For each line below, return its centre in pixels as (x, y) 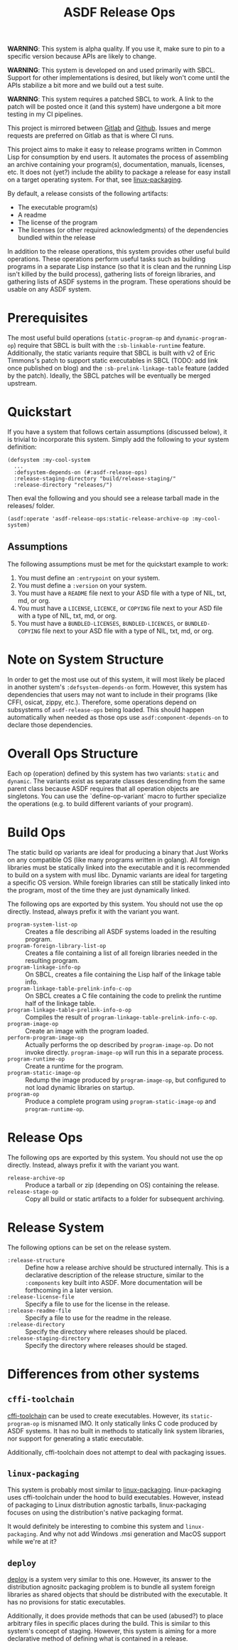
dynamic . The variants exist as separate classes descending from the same (116, 780)
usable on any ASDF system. (49, 289)
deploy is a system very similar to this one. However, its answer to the (109, 1579)
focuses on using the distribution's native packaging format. (95, 1512)
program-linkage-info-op (44, 967)
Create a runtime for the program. (75, 1066)
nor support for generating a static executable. (76, 1438)
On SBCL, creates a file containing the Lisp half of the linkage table (123, 974)
